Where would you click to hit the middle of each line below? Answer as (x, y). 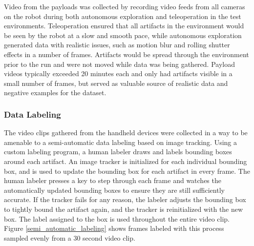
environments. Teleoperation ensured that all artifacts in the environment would (124, 26)
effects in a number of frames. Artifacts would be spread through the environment (127, 54)
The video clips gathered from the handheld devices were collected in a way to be (126, 133)
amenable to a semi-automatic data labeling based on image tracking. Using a (121, 142)
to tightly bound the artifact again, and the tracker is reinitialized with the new (124, 209)
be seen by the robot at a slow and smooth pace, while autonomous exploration (123, 35)
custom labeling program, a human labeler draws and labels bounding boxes (118, 152)
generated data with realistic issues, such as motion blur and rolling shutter (117, 45)
